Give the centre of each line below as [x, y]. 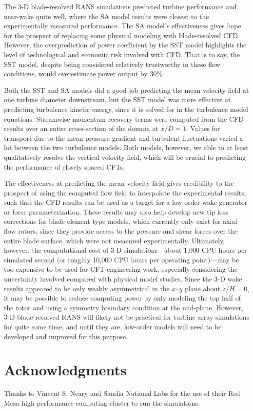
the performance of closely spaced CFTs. [64, 166]
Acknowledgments [65, 370]
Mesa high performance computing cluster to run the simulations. [102, 402]
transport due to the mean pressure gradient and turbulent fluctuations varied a [124, 138]
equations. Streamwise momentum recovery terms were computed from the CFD [124, 119]
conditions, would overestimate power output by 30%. [84, 74]
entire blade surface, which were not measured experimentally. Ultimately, [115, 240]
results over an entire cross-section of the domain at [81, 128]
